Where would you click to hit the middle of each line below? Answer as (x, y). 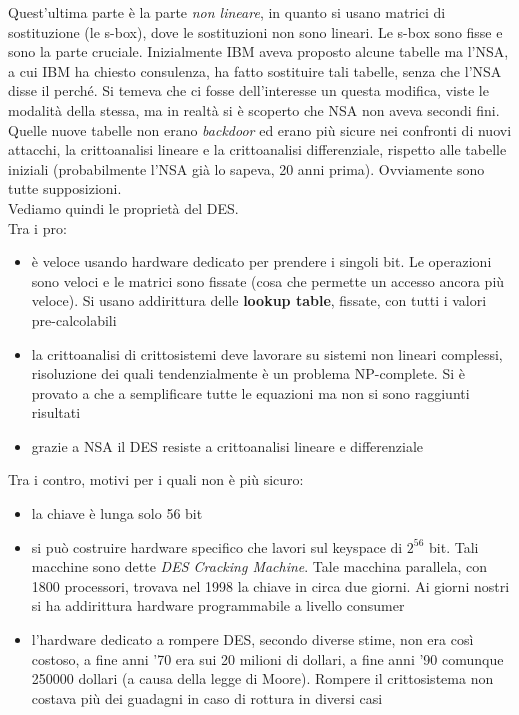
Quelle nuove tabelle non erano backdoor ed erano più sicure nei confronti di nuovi (260, 129)
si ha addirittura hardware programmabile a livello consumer (218, 605)
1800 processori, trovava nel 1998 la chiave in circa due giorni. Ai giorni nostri (270, 585)
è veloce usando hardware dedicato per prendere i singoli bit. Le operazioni (261, 261)
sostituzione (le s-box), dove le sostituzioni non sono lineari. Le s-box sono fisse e (255, 31)
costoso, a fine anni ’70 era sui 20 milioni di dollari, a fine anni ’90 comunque (267, 658)
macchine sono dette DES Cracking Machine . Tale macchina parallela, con (259, 566)
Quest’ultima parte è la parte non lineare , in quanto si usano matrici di (227, 12)
